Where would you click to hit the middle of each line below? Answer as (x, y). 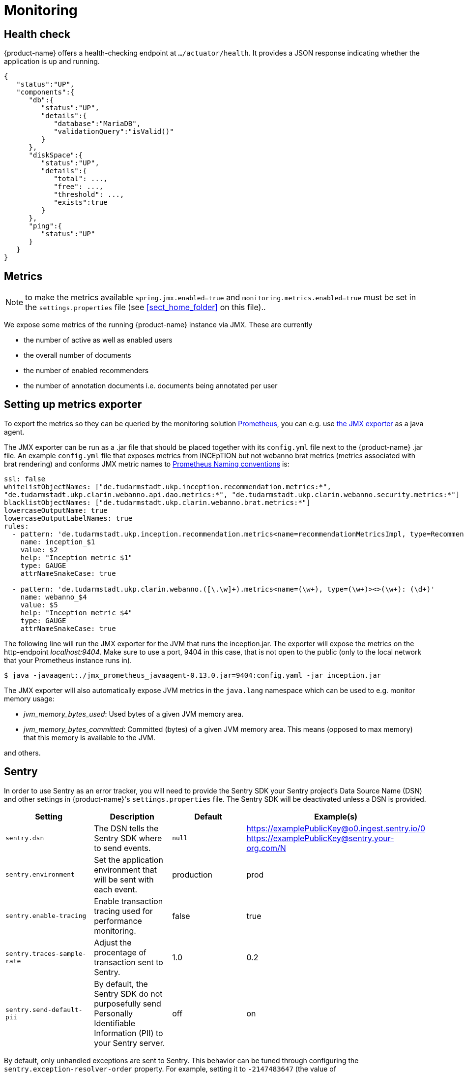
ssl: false (25, 479)
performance (118, 921)
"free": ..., (79, 187)
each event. (116, 889)
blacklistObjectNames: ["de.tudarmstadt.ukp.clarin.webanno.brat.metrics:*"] (157, 502)
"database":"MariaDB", (97, 124)
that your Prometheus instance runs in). (68, 660)
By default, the (121, 984)
